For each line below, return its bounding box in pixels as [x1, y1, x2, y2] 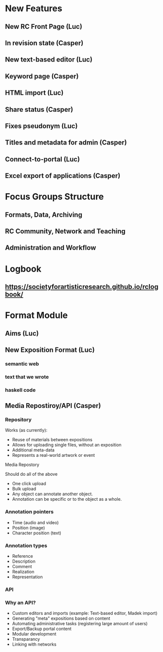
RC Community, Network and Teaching [5, 227, 126, 236]
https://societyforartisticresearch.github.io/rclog [5, 283, 159, 291]
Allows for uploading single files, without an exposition [12, 442, 122, 448]
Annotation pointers [5, 509, 54, 515]
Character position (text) [12, 530, 62, 536]
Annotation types [5, 542, 48, 549]
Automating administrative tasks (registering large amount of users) [12, 621, 148, 627]
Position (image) [12, 525, 45, 530]
